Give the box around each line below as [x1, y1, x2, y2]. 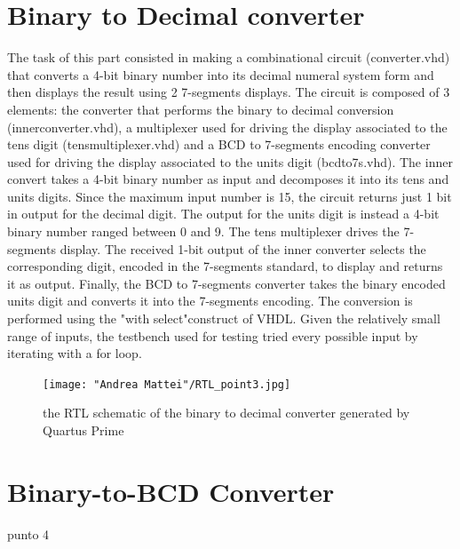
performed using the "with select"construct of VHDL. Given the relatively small [7, 309, 440, 328]
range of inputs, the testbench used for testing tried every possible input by [7, 326, 418, 345]
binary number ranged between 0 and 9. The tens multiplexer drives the [7, 222, 400, 241]
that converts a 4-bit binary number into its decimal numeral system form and [7, 65, 434, 84]
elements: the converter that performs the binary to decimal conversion [7, 99, 394, 118]
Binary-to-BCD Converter [7, 473, 335, 509]
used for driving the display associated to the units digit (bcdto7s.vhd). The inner [7, 152, 453, 171]
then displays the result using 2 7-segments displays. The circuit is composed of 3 [7, 83, 450, 101]
